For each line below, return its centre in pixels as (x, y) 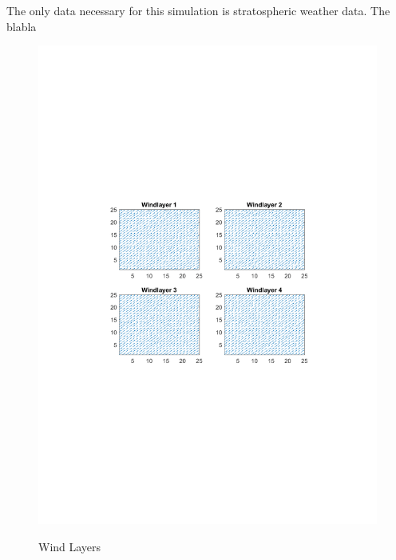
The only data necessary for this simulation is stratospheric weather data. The (198, 10)
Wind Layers (70, 546)
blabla (22, 26)
